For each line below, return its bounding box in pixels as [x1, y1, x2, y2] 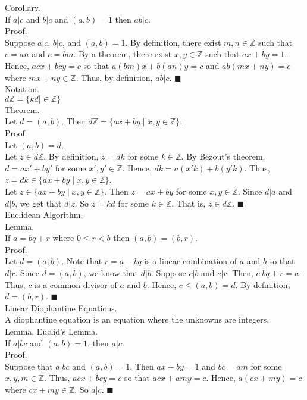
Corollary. [5, 1, 40, 13]
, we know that [83, 267, 139, 279]
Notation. [5, 83, 39, 95]
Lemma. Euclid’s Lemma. [5, 325, 98, 337]
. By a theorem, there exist [73, 48, 172, 60]
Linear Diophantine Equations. [5, 301, 117, 314]
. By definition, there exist [125, 36, 221, 48]
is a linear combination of [144, 255, 237, 267]
